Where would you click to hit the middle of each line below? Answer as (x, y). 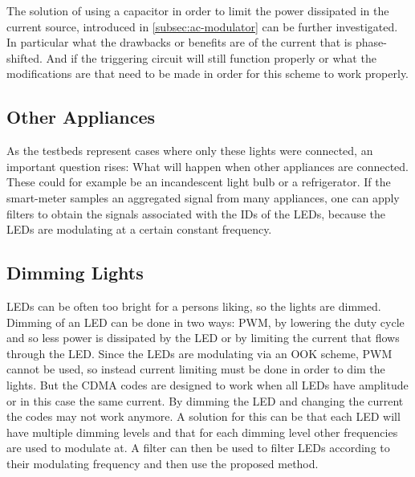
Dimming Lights (75, 273)
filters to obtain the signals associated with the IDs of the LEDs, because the (196, 213)
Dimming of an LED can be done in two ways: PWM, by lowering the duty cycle (205, 322)
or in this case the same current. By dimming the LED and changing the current (205, 400)
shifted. (24, 57)
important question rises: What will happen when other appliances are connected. (207, 166)
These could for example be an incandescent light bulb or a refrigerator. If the (199, 182)
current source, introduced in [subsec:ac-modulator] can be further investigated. (202, 26)
